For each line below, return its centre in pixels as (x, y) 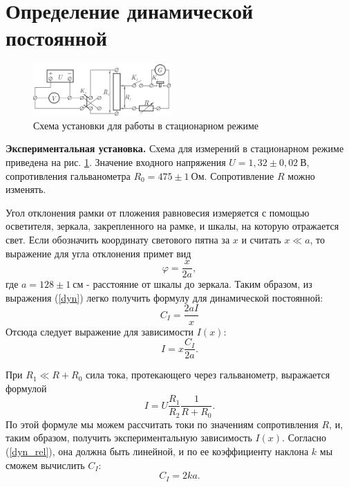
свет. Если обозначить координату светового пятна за (118, 239)
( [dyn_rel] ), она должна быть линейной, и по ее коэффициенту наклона (157, 451)
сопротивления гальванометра (68, 175)
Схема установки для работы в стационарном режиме (146, 125)
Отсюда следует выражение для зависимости (100, 331)
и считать (261, 239)
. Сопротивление (239, 175)
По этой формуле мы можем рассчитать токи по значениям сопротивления (162, 424)
